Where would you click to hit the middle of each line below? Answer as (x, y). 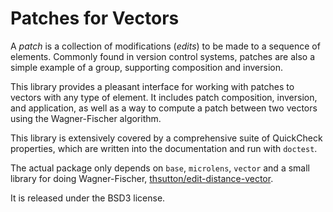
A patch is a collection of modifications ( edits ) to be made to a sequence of (165, 46)
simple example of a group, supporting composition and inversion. (146, 67)
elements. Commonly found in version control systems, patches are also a (163, 56)
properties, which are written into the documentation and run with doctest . (164, 148)
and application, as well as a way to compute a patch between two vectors (164, 108)
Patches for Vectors (95, 18)
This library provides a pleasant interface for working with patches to (152, 86)
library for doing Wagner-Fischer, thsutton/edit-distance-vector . (142, 178)
